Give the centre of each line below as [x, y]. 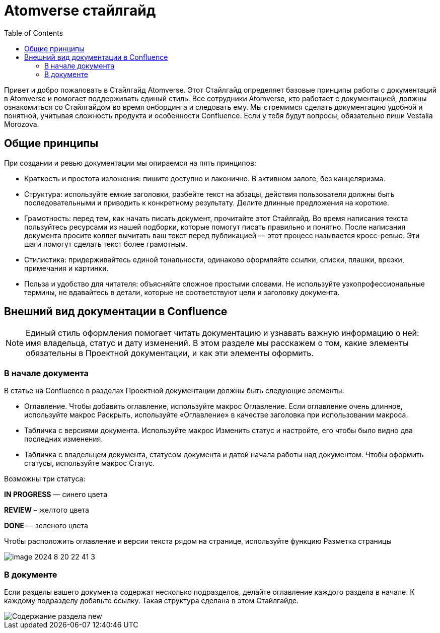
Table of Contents [34, 33]
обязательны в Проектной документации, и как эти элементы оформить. [170, 353]
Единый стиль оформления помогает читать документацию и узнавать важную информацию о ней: [223, 333]
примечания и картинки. [66, 268]
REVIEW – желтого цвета [47, 510]
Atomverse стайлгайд [80, 11]
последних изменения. [64, 439]
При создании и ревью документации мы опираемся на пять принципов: [130, 163]
